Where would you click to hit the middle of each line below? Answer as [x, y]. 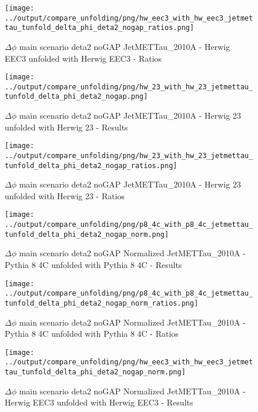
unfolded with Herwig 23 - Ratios [65, 195]
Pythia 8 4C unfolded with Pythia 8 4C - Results [93, 265]
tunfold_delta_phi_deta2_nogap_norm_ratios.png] [102, 303]
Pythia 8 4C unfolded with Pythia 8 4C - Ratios [92, 334]
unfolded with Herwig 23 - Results [66, 127]
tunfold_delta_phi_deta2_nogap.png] [76, 97]
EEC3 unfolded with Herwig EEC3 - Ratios [83, 58]
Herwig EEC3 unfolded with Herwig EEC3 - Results [99, 402]
